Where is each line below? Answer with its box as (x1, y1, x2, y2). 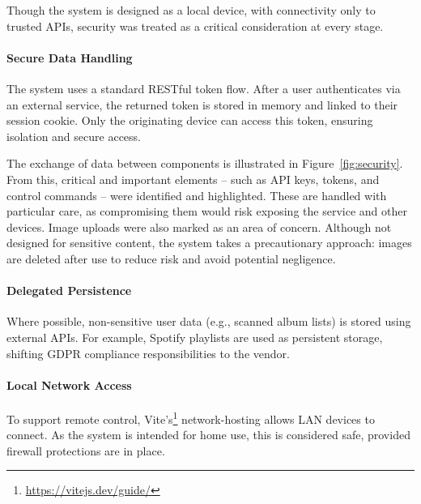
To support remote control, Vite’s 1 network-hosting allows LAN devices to (6, 408, 375, 427)
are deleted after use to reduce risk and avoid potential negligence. (6, 250, 336, 267)
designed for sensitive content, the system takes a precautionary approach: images (6, 234, 412, 251)
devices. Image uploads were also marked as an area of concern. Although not (6, 218, 392, 235)
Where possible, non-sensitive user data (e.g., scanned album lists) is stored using (6, 313, 411, 330)
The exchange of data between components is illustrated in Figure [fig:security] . (6, 155, 403, 172)
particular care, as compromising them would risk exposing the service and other (6, 203, 407, 220)
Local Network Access (6, 376, 132, 393)
